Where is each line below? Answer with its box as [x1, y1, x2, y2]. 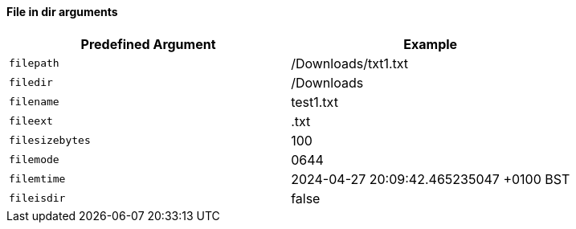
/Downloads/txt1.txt [291, 55, 409, 72]
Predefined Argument [80, 35, 216, 52]
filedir [9, 76, 53, 89]
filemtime [9, 173, 66, 186]
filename [9, 96, 59, 108]
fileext [9, 115, 53, 128]
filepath [9, 57, 59, 70]
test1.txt [291, 93, 338, 110]
